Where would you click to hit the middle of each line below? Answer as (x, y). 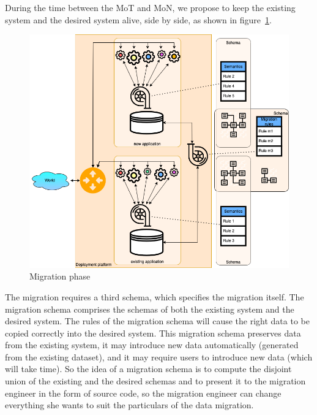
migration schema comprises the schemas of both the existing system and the (150, 309)
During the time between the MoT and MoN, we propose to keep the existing (150, 7)
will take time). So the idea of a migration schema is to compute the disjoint (148, 369)
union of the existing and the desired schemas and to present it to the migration (155, 381)
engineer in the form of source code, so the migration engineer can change (143, 393)
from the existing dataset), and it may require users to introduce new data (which (159, 356)
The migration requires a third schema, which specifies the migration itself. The (155, 296)
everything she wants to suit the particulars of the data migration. (129, 405)
